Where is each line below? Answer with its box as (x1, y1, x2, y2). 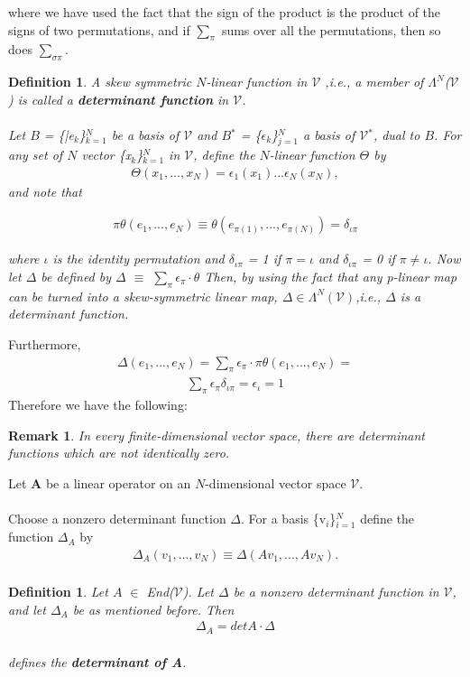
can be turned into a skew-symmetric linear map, (8, 286, 278, 305)
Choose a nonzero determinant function (8, 509, 226, 528)
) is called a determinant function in (8, 89, 229, 108)
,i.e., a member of (325, 72, 424, 91)
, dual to (373, 125, 420, 144)
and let (8, 599, 46, 618)
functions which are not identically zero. (8, 443, 230, 462)
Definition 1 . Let (8, 581, 108, 600)
